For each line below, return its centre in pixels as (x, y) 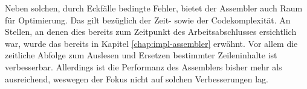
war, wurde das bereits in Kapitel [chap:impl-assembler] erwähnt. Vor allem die (151, 43)
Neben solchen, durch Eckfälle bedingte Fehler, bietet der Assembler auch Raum (154, 8)
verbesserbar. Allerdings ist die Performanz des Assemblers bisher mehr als (144, 66)
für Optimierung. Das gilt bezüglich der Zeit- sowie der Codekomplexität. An (148, 20)
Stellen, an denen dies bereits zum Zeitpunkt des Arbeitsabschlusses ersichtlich (151, 32)
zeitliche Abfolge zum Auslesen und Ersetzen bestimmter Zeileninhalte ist (141, 55)
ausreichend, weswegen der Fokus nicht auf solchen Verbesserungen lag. (137, 78)
